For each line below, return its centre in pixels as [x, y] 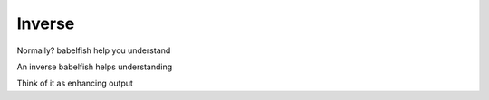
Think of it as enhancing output [75, 83]
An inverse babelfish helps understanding [94, 67]
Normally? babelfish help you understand [94, 50]
